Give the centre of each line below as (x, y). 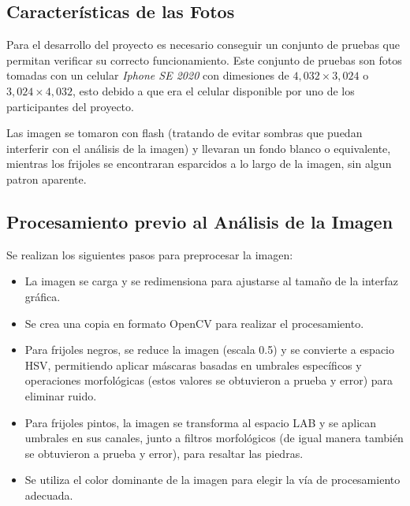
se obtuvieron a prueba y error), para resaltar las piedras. (164, 453)
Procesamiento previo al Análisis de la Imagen (200, 221)
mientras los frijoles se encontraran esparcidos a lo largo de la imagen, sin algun (199, 164)
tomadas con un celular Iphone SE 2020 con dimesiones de (148, 75)
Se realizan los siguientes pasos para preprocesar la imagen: (150, 254)
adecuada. (49, 495)
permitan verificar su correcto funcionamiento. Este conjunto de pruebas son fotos (204, 60)
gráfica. (43, 296)
